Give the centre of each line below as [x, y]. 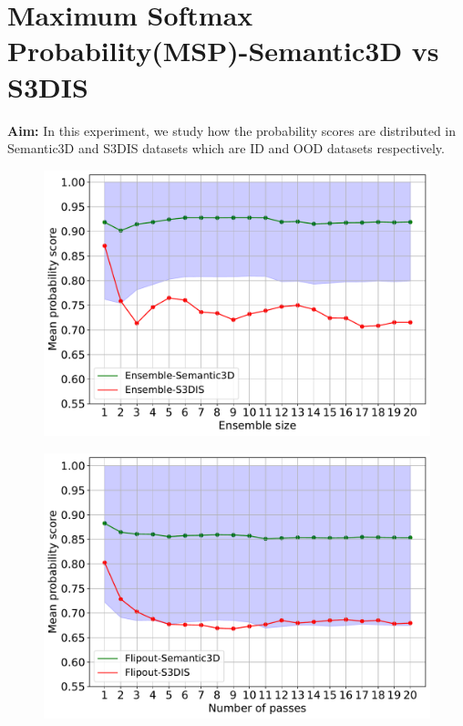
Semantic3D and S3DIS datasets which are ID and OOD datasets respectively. [226, 148]
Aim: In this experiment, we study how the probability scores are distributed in [232, 130]
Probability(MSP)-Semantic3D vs [223, 51]
